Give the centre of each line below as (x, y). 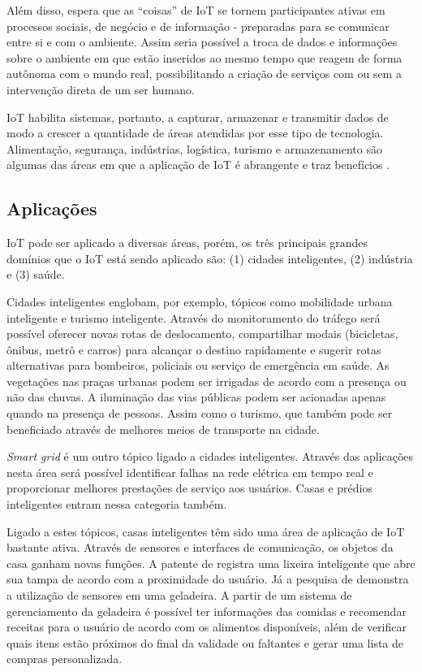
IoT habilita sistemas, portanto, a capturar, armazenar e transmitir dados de (198, 117)
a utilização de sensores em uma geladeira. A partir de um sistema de (179, 595)
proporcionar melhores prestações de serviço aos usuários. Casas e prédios (189, 488)
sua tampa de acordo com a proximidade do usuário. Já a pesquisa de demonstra (208, 579)
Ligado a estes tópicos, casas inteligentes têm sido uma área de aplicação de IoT (206, 531)
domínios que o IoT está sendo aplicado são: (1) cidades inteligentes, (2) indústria (210, 258)
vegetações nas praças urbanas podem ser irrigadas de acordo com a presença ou (207, 381)
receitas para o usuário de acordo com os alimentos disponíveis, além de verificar (207, 627)
